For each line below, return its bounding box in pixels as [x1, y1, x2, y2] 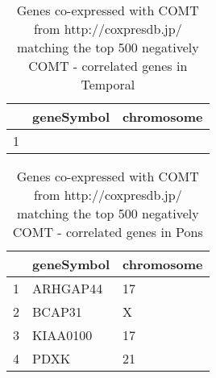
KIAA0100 [32, 326, 93, 344]
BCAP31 [32, 302, 82, 321]
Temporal [81, 75, 135, 93]
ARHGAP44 [32, 279, 103, 297]
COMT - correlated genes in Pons [12, 222, 203, 241]
